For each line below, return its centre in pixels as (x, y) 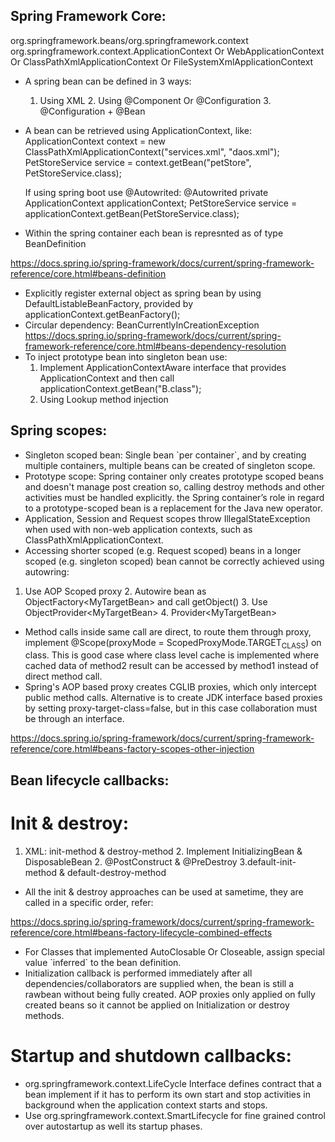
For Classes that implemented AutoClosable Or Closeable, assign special (174, 951)
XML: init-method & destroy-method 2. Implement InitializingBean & (163, 851)
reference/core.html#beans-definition (88, 273)
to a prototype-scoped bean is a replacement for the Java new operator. (173, 508)
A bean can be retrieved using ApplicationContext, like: (138, 130)
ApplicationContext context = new (95, 141)
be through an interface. (74, 719)
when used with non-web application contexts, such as (138, 529)
